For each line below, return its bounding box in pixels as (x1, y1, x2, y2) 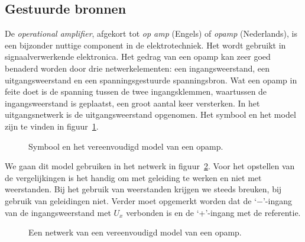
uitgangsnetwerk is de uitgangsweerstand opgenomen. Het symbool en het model (5, 108, 296, 121)
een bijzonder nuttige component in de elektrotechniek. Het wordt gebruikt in (5, 38, 286, 51)
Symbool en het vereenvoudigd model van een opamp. (28, 140, 223, 152)
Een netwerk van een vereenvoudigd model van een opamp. (28, 226, 242, 238)
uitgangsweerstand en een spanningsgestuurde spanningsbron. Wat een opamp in (5, 73, 297, 86)
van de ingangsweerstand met (5, 206, 111, 218)
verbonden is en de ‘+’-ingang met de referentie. (126, 206, 301, 218)
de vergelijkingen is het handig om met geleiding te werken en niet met (5, 171, 262, 183)
